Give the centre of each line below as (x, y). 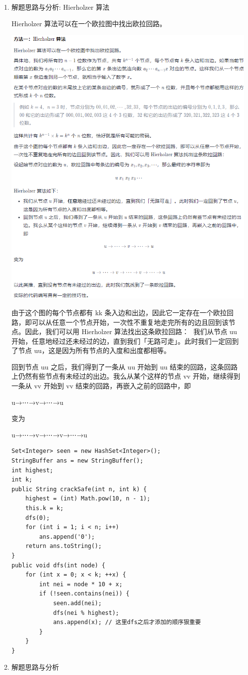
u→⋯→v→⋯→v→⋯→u (49, 434)
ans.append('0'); (67, 537)
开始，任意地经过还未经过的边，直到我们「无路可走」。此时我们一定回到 (125, 341)
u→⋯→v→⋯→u (37, 402)
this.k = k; (45, 508)
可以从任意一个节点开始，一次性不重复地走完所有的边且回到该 (130, 322)
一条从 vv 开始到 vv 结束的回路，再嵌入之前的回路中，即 (101, 386)
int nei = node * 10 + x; (81, 584)
